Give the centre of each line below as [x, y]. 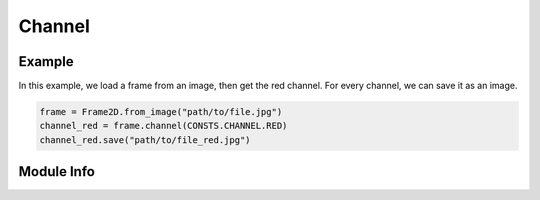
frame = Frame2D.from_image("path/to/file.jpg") [161, 112]
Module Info [56, 171]
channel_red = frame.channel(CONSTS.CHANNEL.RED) [163, 126]
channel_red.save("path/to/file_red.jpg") [145, 139]
